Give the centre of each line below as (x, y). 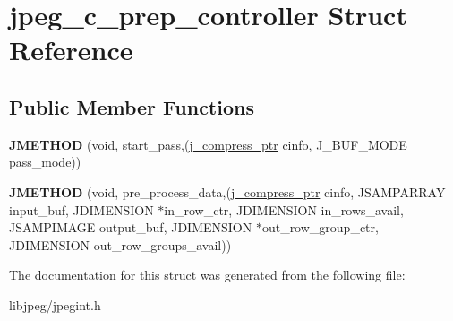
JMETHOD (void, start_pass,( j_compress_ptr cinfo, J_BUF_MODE (208, 144)
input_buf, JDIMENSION (81, 209)
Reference (71, 50)
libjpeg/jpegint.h (55, 304)
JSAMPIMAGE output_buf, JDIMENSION (131, 227)
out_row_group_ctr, (320, 227)
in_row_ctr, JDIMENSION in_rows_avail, (284, 209)
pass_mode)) (45, 162)
